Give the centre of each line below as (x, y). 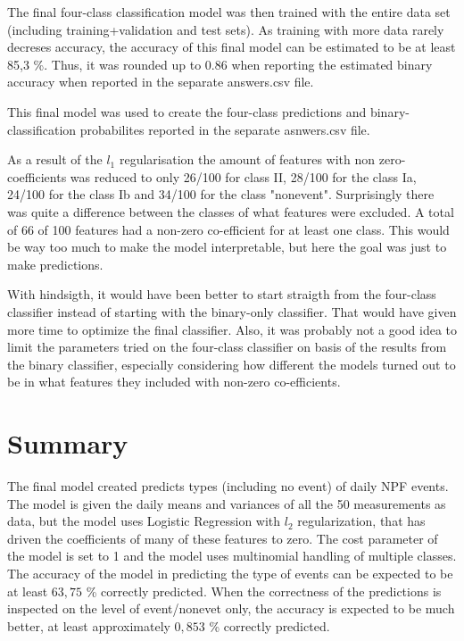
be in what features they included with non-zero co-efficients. (174, 382)
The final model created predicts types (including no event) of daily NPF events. (228, 486)
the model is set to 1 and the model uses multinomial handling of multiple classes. (232, 556)
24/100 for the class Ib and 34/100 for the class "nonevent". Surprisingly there (221, 194)
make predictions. (55, 264)
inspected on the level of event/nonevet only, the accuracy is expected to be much (231, 608)
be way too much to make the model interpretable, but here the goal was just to (227, 247)
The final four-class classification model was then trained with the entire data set (229, 12)
